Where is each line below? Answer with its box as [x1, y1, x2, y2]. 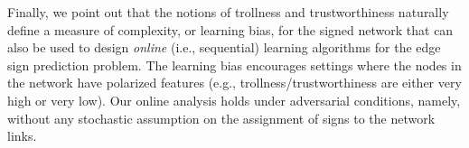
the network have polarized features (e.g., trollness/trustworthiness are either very [7, 73, 462, 92]
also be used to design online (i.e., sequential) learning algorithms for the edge [7, 38, 441, 57]
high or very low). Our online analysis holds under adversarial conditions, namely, [7, 90, 461, 109]
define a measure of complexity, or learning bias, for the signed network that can [7, 20, 454, 39]
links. [7, 126, 37, 145]
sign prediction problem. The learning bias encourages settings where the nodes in [7, 55, 462, 74]
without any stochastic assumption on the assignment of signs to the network [7, 108, 436, 127]
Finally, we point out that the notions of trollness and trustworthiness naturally [7, 3, 449, 21]
